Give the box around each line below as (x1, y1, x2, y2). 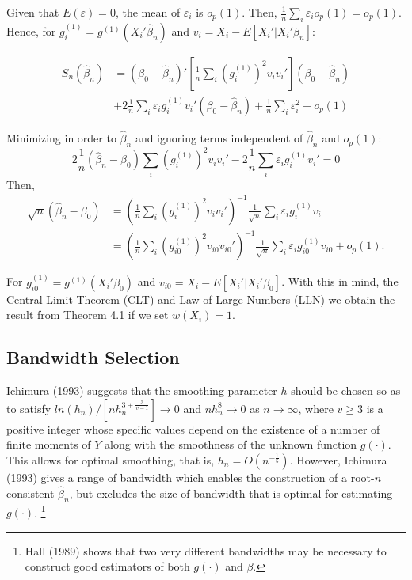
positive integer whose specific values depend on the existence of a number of (6, 420, 380, 437)
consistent (6, 484, 55, 501)
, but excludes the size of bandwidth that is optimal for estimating (69, 484, 393, 501)
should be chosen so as (291, 382, 401, 399)
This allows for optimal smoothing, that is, (6, 451, 215, 468)
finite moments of (6, 436, 91, 453)
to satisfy (6, 400, 51, 416)
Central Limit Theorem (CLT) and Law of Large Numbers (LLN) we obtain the (6, 290, 395, 307)
